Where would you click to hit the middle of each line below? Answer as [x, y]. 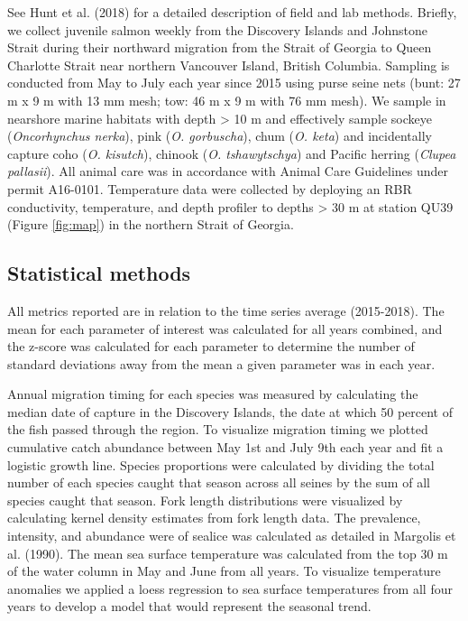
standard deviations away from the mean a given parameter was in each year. [221, 363]
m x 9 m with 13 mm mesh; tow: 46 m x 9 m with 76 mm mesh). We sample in [227, 100]
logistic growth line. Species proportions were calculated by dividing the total [221, 464]
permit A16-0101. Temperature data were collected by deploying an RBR [210, 188]
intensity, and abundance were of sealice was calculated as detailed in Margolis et [232, 536]
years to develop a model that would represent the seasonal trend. [189, 606]
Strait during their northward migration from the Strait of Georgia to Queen [220, 47]
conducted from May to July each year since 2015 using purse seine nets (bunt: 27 [234, 83]
